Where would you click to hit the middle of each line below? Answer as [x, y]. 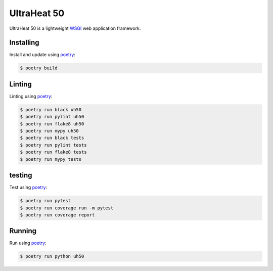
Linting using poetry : [31, 96]
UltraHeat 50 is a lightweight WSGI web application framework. [75, 28]
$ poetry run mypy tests [51, 159]
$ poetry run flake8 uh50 [52, 124]
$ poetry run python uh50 [52, 256]
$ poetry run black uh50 [51, 109]
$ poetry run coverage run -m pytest [67, 208]
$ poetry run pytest [45, 201]
